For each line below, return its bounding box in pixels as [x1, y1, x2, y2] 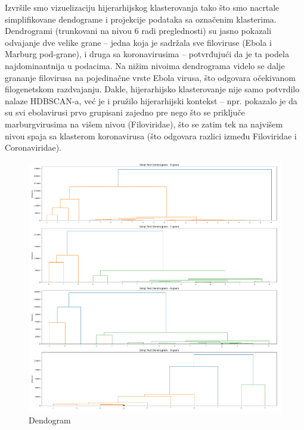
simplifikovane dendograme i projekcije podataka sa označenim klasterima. [5, 13, 277, 25]
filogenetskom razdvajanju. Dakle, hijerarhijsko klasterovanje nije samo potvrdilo [5, 83, 300, 95]
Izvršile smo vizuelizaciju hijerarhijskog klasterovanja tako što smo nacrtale [5, 1, 280, 13]
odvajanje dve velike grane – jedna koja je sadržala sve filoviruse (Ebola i [5, 36, 272, 48]
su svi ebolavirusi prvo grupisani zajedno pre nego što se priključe [5, 106, 245, 119]
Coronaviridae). [5, 141, 61, 154]
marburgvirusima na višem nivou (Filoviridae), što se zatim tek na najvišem [5, 117, 283, 130]
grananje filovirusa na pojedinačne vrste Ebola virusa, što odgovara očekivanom [5, 71, 296, 83]
